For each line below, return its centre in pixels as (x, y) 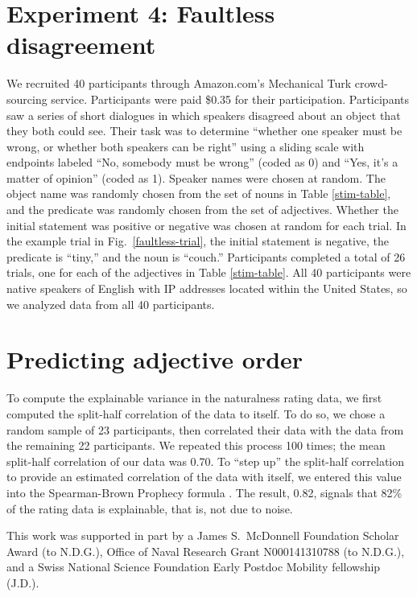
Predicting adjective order (155, 359)
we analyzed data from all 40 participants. (111, 304)
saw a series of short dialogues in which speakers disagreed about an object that (204, 115)
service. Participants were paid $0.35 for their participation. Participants (230, 99)
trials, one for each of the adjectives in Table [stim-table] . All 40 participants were (209, 272)
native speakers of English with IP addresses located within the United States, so (207, 288)
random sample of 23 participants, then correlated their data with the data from (205, 429)
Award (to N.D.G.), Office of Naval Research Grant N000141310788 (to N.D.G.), (206, 551)
